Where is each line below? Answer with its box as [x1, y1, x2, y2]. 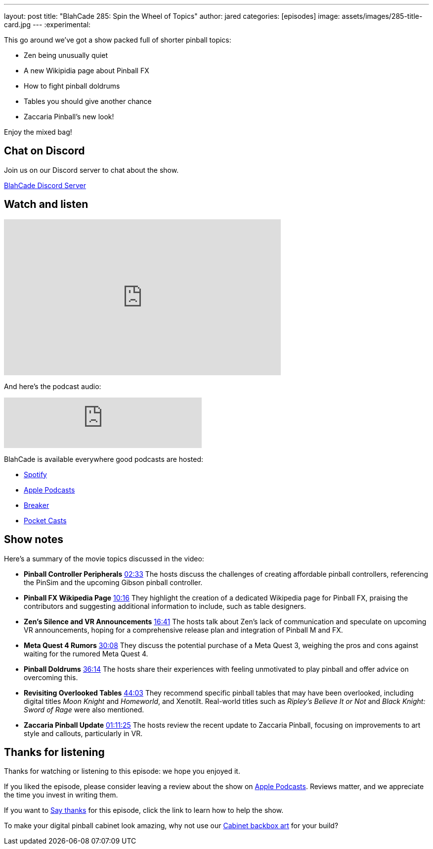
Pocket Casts [24, 516, 67, 525]
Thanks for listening [4, 746, 105, 758]
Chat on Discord [4, 145, 85, 157]
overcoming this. [24, 673, 78, 682]
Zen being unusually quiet [24, 51, 108, 59]
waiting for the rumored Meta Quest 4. [24, 649, 148, 658]
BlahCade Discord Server [4, 181, 86, 190]
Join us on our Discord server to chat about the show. [4, 165, 179, 174]
